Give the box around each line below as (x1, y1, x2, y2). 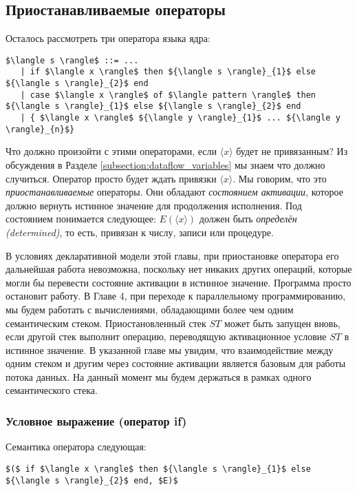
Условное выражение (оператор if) (6, 412, 187, 429)
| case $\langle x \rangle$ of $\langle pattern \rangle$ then (20, 90, 316, 100)
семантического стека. (6, 383, 98, 397)
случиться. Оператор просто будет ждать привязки (6, 171, 217, 185)
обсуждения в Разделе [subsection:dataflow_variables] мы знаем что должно (6, 157, 325, 171)
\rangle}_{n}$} (6, 124, 75, 134)
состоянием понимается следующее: (6, 211, 156, 226)
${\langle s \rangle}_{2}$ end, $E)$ (6, 475, 178, 485)
